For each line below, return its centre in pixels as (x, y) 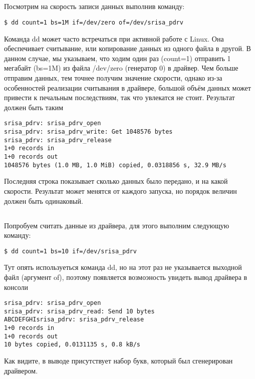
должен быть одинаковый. (44, 201)
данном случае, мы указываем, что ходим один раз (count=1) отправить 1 (117, 58)
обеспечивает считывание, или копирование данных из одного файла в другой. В (127, 48)
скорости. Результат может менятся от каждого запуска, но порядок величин (120, 191)
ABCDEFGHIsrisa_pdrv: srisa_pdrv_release (74, 320)
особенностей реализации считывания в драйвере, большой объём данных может (127, 87)
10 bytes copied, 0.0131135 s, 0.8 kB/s (72, 345)
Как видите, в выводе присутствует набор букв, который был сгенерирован (118, 361)
